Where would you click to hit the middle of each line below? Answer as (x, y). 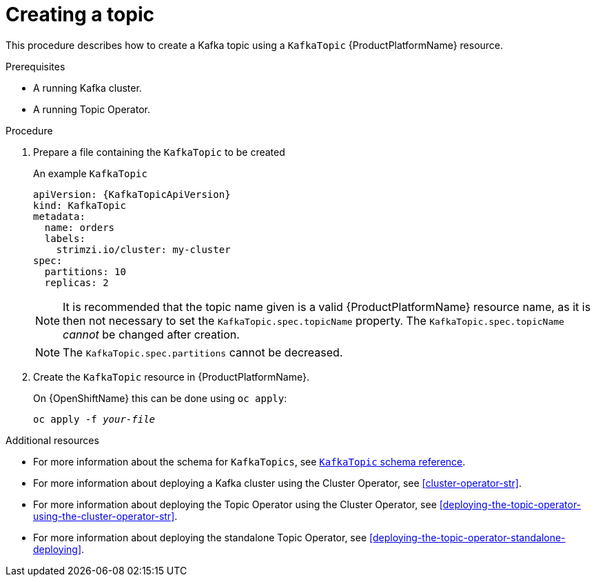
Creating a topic (80, 14)
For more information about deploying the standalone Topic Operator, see (200, 537)
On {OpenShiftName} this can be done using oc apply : (160, 398)
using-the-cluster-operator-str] (104, 516)
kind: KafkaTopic (80, 205)
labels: (65, 238)
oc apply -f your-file (94, 419)
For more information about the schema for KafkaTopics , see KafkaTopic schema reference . (249, 461)
